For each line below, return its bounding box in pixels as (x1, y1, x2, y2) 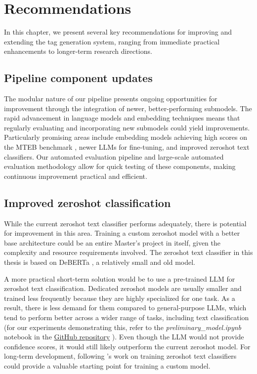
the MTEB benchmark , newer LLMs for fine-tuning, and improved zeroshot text (4, 142, 250, 152)
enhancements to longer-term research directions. (4, 46, 152, 56)
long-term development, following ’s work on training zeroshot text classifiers (4, 351, 237, 361)
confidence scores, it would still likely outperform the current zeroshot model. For (4, 341, 251, 351)
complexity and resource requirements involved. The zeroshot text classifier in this (4, 247, 253, 257)
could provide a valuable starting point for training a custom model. (4, 360, 211, 371)
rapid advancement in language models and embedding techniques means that (4, 113, 240, 123)
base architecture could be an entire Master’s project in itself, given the (4, 237, 220, 248)
